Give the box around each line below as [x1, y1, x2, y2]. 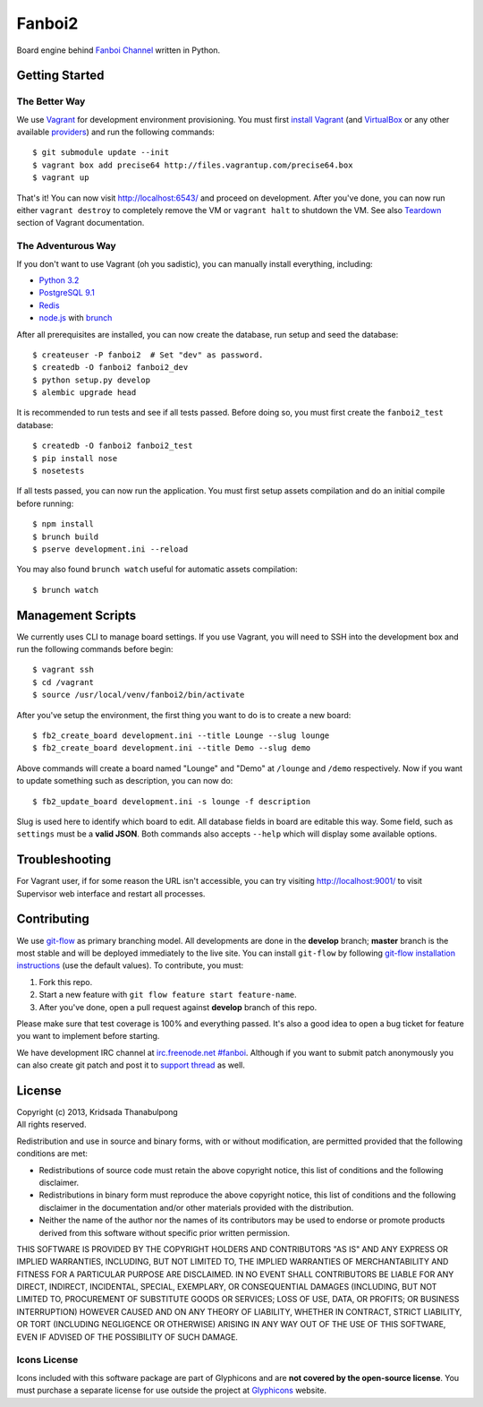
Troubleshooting [16, 852, 112, 868]
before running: [16, 498, 74, 509]
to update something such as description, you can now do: [16, 776, 233, 786]
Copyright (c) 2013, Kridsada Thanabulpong [16, 1107, 178, 1117]
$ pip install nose [32, 453, 118, 463]
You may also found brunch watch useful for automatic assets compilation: [16, 564, 299, 575]
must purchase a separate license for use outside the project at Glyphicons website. [16, 1385, 326, 1396]
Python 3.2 [38, 274, 80, 286]
